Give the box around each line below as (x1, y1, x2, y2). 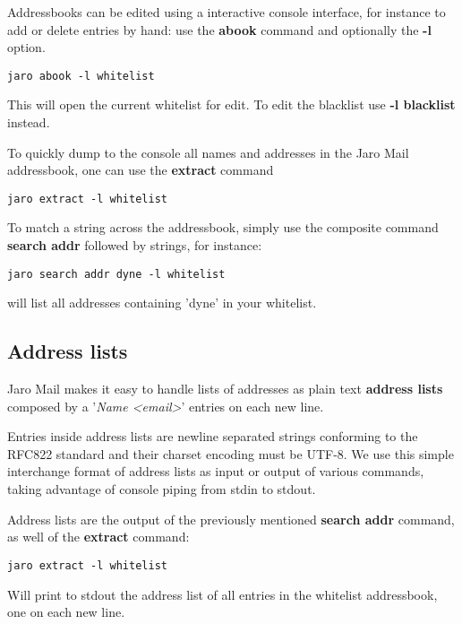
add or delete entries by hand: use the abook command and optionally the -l (7, 20, 432, 39)
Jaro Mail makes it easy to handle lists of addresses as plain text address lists (7, 379, 443, 398)
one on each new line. (7, 602, 125, 621)
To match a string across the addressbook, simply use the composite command (7, 218, 439, 237)
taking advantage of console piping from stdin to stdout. (7, 480, 316, 498)
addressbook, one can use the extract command (7, 160, 274, 179)
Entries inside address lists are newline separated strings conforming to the (7, 427, 418, 446)
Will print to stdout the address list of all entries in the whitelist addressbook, (7, 585, 438, 603)
